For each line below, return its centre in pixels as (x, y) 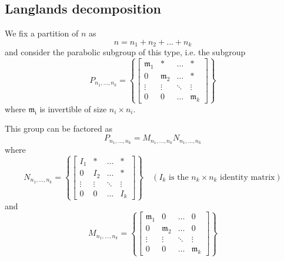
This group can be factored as (59, 128)
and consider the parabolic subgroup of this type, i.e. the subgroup (125, 52)
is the (179, 178)
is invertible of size (73, 108)
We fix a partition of (42, 33)
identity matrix (248, 178)
